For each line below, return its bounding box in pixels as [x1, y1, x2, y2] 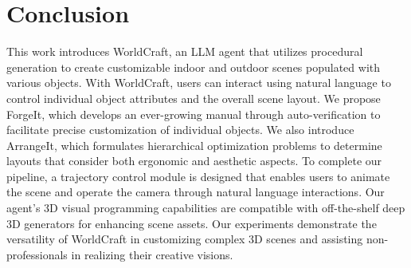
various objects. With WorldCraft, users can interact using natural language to [6, 74, 391, 91]
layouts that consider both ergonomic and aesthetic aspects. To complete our [6, 152, 382, 169]
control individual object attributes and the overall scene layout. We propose [6, 89, 381, 106]
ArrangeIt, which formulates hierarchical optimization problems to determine [6, 136, 382, 153]
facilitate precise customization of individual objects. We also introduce [6, 121, 354, 138]
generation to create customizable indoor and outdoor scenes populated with [6, 58, 381, 75]
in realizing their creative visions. [71, 246, 233, 262]
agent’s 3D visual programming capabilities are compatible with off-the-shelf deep [6, 199, 405, 216]
